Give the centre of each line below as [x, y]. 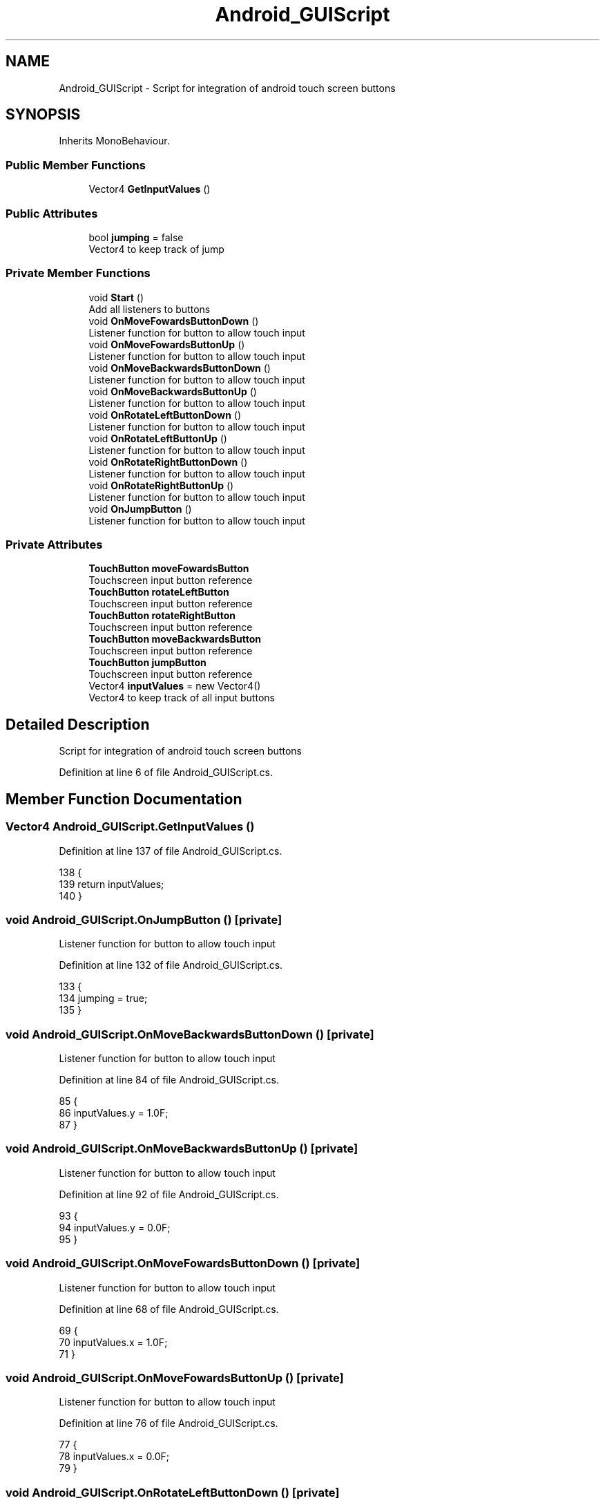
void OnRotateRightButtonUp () [161, 485]
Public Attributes [52, 213]
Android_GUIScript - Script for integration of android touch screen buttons [227, 88]
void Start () [116, 297]
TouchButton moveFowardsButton [169, 569]
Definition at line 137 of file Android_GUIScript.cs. [171, 851]
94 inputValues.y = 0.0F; [115, 1227]
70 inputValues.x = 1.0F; [113, 1342]
